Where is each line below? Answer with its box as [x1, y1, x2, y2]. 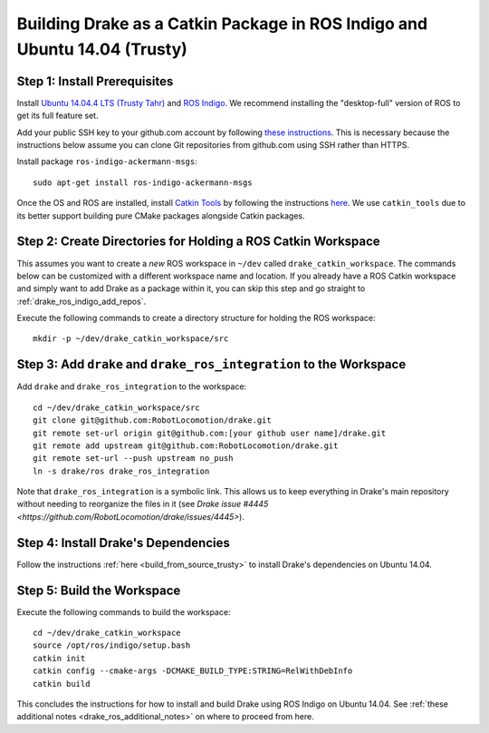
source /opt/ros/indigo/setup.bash [33, 640, 191, 650]
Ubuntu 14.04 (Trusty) [16, 39, 187, 59]
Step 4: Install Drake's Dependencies [16, 535, 230, 551]
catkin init [33, 653, 86, 663]
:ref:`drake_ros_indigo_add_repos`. [16, 296, 147, 307]
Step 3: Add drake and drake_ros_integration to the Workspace [16, 357, 407, 372]
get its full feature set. [16, 110, 99, 122]
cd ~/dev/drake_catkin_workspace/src [33, 402, 201, 413]
